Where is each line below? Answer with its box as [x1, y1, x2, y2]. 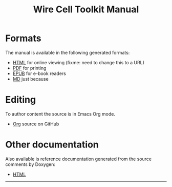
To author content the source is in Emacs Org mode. [5, 110, 115, 117]
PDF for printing [12, 65, 47, 71]
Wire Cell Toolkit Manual [33, 4, 139, 15]
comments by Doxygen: [5, 161, 55, 167]
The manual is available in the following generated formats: [5, 49, 130, 55]
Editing [5, 94, 36, 106]
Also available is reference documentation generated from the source [5, 156, 152, 162]
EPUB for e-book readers [12, 70, 67, 77]
